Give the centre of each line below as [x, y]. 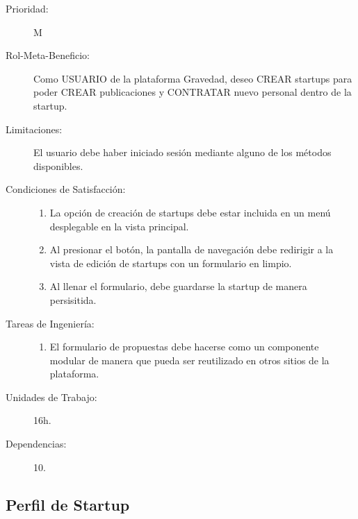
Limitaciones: [34, 129]
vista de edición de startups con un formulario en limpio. [171, 263]
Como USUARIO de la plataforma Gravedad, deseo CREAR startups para [193, 78]
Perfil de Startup [68, 504]
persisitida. [73, 299]
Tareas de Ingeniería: [50, 323]
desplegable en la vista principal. [119, 226]
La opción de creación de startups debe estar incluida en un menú [190, 212]
